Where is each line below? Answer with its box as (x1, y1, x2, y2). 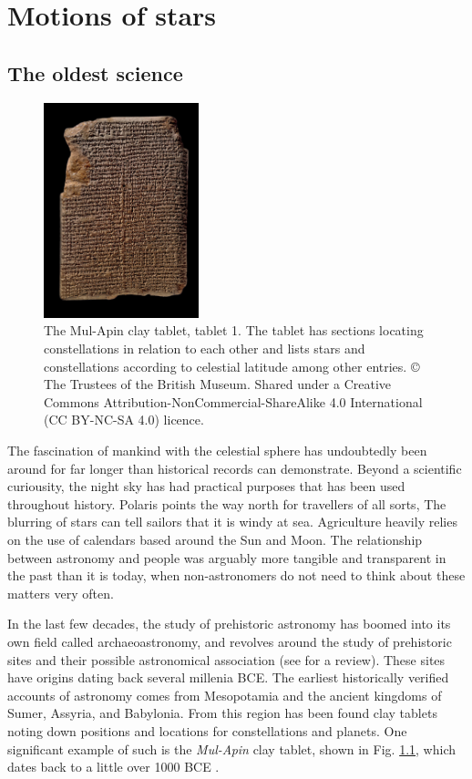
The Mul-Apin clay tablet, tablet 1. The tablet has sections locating (44, 321, 424, 340)
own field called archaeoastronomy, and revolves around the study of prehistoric (7, 631, 452, 651)
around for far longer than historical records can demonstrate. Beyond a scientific (7, 458, 462, 477)
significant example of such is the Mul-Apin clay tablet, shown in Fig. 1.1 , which (7, 739, 457, 758)
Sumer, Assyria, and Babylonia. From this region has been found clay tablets (7, 703, 437, 723)
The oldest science (7, 58, 183, 87)
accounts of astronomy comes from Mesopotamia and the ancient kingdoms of (7, 685, 442, 704)
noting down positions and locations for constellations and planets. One (7, 721, 407, 740)
